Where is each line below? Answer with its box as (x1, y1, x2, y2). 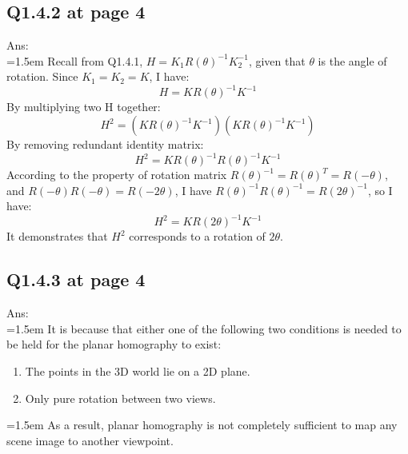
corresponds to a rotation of (129, 228, 266, 245)
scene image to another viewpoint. (6, 432, 174, 448)
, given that (248, 52, 306, 69)
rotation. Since (6, 68, 78, 85)
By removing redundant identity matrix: (6, 136, 204, 153)
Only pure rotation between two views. (25, 389, 216, 406)
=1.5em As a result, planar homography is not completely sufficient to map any (6, 416, 398, 433)
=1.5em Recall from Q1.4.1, (6, 52, 143, 69)
